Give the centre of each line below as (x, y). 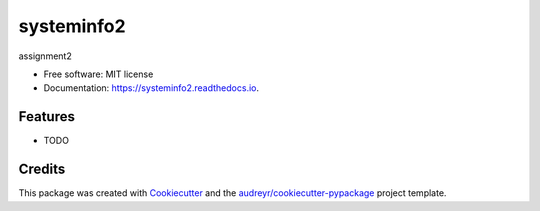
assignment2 (45, 56)
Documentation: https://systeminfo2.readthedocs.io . (151, 88)
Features (46, 116)
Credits (42, 169)
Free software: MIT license (98, 74)
